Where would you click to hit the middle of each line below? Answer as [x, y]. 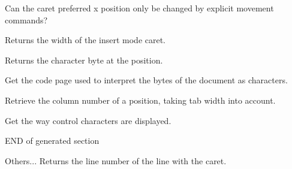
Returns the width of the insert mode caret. [85, 40]
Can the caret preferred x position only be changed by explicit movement [139, 8]
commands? [26, 19]
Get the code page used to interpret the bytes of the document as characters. [146, 80]
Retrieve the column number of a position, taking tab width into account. [140, 100]
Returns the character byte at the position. [84, 60]
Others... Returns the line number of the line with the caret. [116, 160]
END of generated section [52, 141]
